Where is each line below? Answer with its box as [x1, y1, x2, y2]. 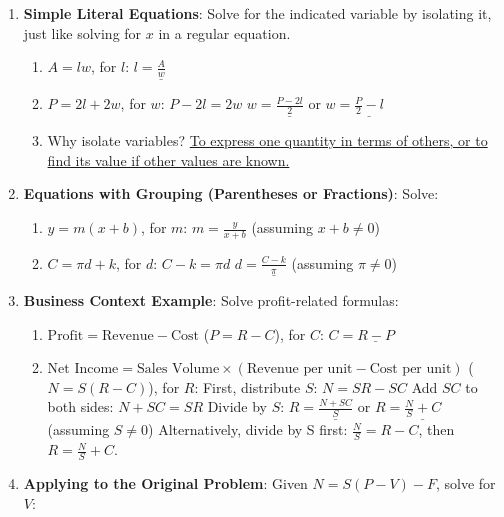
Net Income [47, 362, 119, 377]
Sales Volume [137, 362, 220, 377]
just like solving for [23, 22, 142, 43]
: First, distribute [194, 376, 301, 397]
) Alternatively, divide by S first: [148, 419, 348, 440]
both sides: [47, 396, 114, 417]
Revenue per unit [246, 362, 353, 377]
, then [418, 419, 455, 440]
